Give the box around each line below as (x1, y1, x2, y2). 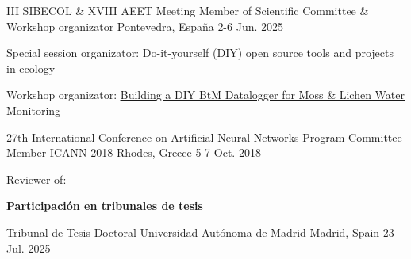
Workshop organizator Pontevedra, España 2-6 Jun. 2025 (6, 17, 284, 34)
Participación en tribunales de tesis (6, 197, 203, 214)
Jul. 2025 (6, 239, 51, 256)
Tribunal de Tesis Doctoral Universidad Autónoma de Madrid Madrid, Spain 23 (6, 223, 394, 240)
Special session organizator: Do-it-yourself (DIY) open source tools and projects (6, 44, 394, 61)
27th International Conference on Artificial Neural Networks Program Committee (6, 128, 402, 145)
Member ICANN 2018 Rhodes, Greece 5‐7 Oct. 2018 (6, 144, 261, 161)
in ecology (6, 59, 56, 76)
